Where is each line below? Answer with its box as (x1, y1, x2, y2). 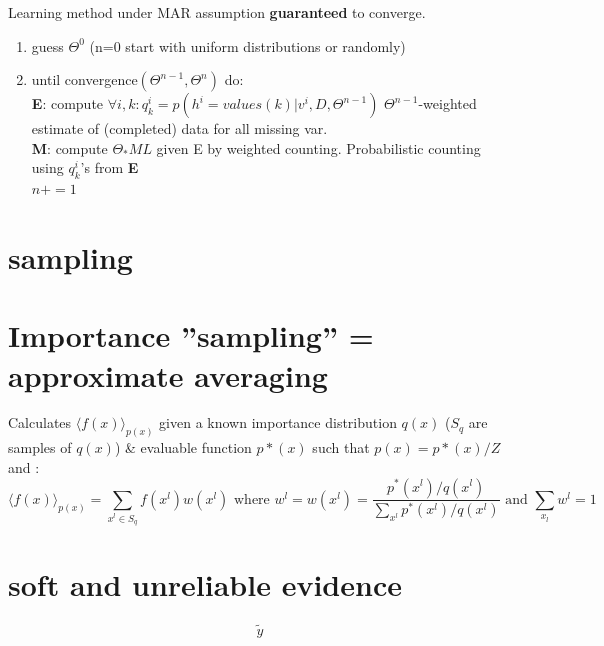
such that (312, 437, 370, 458)
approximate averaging (8, 354, 328, 395)
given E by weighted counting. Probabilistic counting (156, 137, 481, 158)
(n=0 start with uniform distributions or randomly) (89, 35, 406, 56)
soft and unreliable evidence (8, 564, 402, 605)
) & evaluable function (114, 437, 252, 458)
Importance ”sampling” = (8, 315, 374, 356)
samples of (8, 437, 72, 458)
